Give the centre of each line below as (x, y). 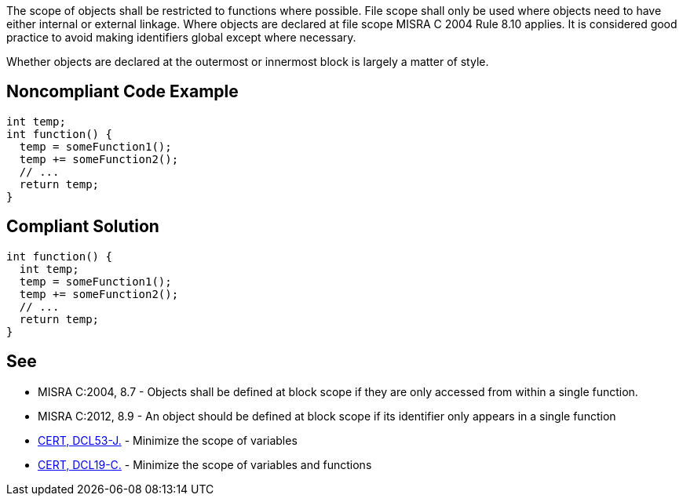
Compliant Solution (83, 227)
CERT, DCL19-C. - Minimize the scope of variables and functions (205, 464)
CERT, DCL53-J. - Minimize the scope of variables (168, 440)
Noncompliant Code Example (122, 92)
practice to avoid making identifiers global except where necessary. (181, 37)
